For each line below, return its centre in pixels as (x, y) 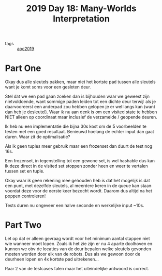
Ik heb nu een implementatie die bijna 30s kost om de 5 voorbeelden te (76, 126)
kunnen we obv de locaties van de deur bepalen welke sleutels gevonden (78, 249)
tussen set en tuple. (25, 171)
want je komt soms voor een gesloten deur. (48, 87)
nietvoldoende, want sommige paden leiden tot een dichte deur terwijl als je (81, 102)
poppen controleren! (25, 196)
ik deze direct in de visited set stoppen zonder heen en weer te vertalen (77, 166)
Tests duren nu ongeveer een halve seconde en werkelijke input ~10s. (74, 206)
